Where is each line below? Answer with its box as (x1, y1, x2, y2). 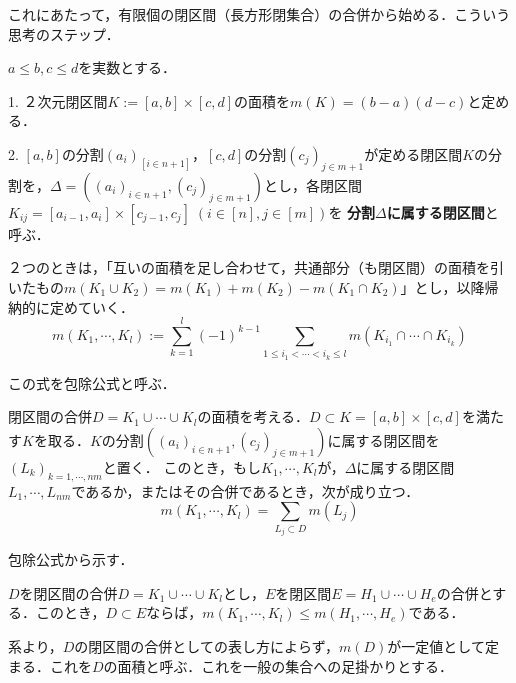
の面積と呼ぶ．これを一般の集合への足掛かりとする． (103, 655, 453, 676)
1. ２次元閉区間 (8, 90, 108, 111)
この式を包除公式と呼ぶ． (8, 372, 176, 393)
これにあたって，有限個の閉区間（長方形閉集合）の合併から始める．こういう (8, 4, 511, 24)
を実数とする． (78, 57, 176, 78)
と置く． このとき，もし (102, 456, 261, 477)
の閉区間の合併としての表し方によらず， (74, 636, 339, 656)
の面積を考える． (197, 406, 310, 427)
